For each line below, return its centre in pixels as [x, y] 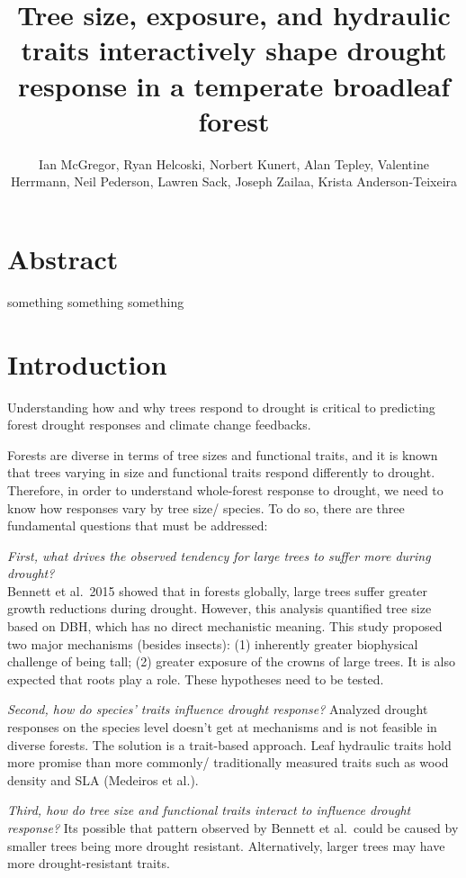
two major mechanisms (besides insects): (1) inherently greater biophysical [213, 643]
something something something [96, 301]
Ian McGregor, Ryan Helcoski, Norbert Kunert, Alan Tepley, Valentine [234, 163]
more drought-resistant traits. [89, 863]
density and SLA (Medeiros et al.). [103, 779]
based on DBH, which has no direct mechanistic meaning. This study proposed [225, 626]
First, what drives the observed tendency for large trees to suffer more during [219, 555]
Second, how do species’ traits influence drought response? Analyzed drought [218, 709]
